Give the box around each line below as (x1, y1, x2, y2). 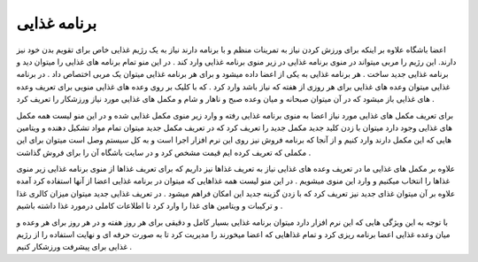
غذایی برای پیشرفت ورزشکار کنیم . (16, 242, 133, 252)
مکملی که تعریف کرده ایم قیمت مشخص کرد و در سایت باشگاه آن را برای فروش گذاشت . (16, 147, 312, 158)
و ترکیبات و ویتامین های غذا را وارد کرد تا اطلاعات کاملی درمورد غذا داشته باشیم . (16, 200, 283, 212)
